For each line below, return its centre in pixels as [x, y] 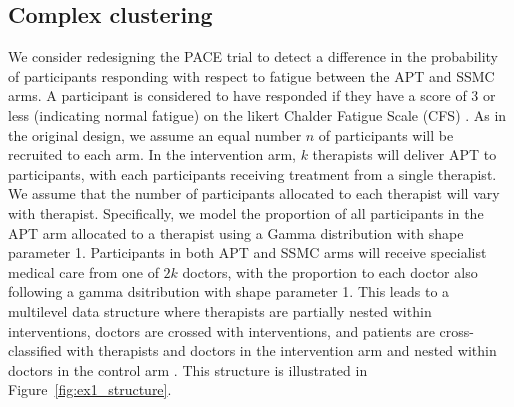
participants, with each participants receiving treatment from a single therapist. [252, 173]
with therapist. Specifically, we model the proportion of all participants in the [246, 212]
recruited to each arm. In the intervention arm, [152, 154]
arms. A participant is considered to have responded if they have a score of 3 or [252, 95]
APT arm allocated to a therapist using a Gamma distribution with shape [236, 232]
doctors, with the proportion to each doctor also [330, 271]
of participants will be [386, 134]
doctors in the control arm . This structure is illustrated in [188, 369]
